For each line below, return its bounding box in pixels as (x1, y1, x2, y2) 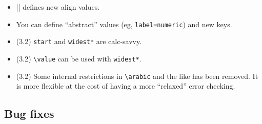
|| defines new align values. (16, 2, 100, 12)
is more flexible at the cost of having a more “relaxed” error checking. (16, 80, 235, 91)
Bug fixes (4, 106, 54, 121)
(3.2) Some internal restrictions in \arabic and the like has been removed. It (16, 70, 258, 81)
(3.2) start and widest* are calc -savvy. (16, 36, 142, 47)
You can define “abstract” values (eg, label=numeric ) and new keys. (16, 18, 232, 29)
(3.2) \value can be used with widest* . (16, 53, 142, 64)
